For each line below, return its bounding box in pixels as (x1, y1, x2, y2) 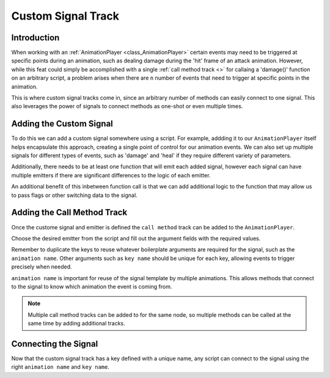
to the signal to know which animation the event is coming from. (11, 283, 172, 290)
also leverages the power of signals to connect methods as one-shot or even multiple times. (11, 103, 243, 110)
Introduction (11, 32, 60, 43)
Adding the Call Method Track (11, 207, 128, 218)
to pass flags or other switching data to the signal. (11, 191, 137, 199)
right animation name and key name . (11, 363, 110, 371)
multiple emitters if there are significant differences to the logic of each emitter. (11, 171, 211, 179)
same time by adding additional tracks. (28, 320, 125, 327)
